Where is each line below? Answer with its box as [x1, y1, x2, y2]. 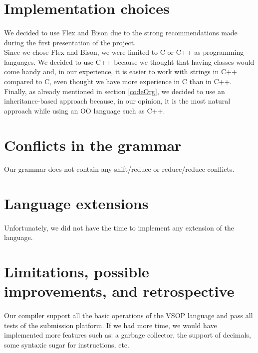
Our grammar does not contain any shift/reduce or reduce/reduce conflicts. [4, 164, 235, 174]
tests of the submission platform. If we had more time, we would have [4, 320, 217, 330]
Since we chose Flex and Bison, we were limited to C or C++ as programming [4, 47, 244, 57]
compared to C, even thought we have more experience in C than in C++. [4, 76, 232, 86]
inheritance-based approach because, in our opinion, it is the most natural [4, 96, 231, 106]
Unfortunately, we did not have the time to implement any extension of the [4, 222, 234, 233]
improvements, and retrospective [4, 281, 235, 301]
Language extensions [4, 193, 149, 214]
